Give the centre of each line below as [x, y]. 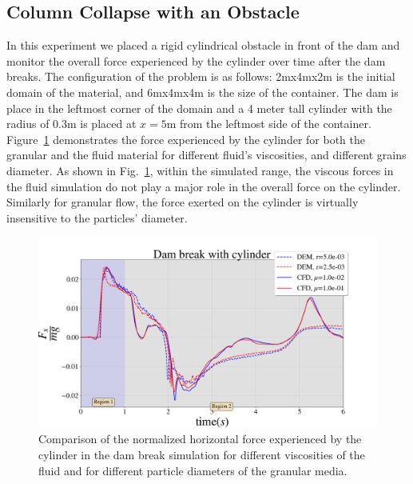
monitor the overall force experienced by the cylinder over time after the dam [196, 60]
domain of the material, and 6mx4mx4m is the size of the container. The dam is [203, 92]
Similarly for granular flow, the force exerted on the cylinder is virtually [183, 202]
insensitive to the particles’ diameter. [97, 217]
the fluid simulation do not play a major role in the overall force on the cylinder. [204, 186]
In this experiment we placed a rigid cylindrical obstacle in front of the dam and [203, 45]
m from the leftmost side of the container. [269, 124]
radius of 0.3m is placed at [71, 124]
